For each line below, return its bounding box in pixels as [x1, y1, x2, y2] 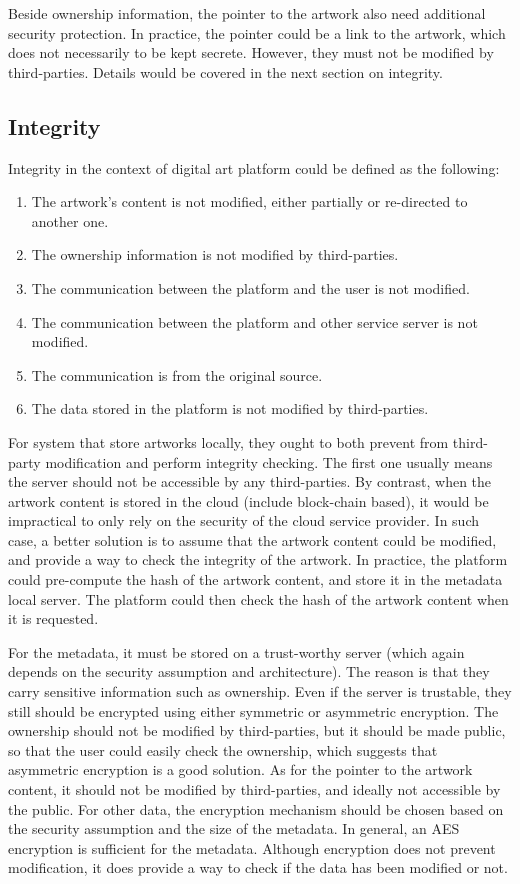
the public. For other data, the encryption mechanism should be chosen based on [8, 798, 504, 819]
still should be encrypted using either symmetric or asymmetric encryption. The [8, 700, 499, 721]
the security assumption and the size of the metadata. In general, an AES [8, 818, 460, 839]
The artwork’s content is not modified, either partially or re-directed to [31, 191, 468, 212]
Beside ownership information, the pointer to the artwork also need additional [8, 3, 486, 23]
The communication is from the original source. [31, 364, 323, 385]
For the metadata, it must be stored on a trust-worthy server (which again [8, 641, 465, 662]
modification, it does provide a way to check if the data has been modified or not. [8, 857, 508, 878]
